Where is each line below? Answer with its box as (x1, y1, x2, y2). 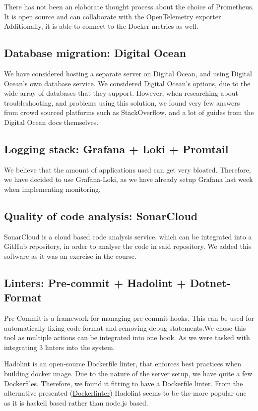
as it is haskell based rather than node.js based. (4, 397, 148, 408)
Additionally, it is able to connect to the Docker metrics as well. (4, 21, 198, 31)
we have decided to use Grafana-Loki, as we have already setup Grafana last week (4, 174, 253, 184)
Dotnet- (190, 275, 231, 290)
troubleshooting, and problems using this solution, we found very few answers (4, 97, 240, 108)
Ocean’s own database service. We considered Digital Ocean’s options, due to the (4, 78, 251, 88)
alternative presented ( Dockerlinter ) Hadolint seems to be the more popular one (4, 388, 247, 398)
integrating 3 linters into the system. (4, 342, 115, 352)
